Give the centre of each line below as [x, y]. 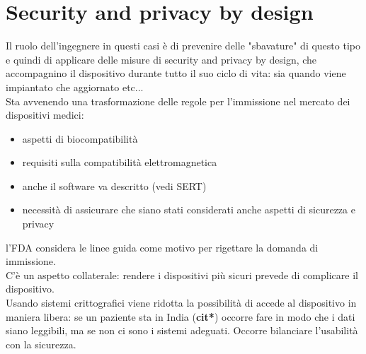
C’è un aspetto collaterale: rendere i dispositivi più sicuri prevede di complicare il [182, 275]
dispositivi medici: [45, 115]
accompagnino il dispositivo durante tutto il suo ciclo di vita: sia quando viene [176, 73]
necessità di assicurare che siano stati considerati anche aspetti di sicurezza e [189, 210]
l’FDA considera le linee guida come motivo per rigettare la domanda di [162, 247]
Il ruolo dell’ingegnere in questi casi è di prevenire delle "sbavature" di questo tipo [183, 46]
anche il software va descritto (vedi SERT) [114, 185]
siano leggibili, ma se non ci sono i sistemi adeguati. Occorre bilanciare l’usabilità [182, 330]
